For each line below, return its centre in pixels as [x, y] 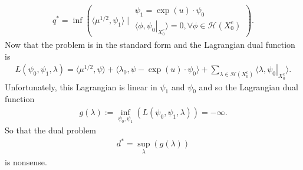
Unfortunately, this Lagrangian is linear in [81, 86]
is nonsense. [26, 161]
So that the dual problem [50, 130]
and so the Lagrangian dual [248, 86]
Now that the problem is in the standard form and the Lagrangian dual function [150, 45]
